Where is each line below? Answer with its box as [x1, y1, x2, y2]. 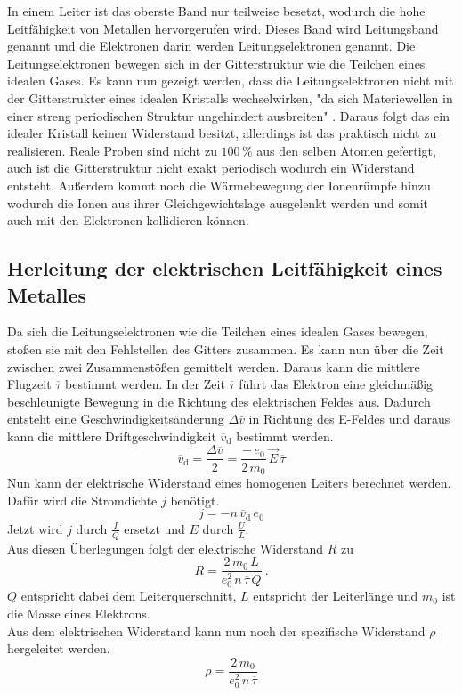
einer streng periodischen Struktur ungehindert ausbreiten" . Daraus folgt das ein [7, 106, 450, 125]
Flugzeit [7, 375, 52, 393]
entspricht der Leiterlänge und [253, 586, 418, 605]
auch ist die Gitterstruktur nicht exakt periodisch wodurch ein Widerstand [7, 158, 415, 177]
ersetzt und [124, 519, 185, 537]
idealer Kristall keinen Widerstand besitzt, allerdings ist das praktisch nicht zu [7, 124, 437, 142]
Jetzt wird [7, 519, 63, 537]
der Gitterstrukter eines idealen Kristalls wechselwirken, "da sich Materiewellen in [7, 88, 453, 107]
